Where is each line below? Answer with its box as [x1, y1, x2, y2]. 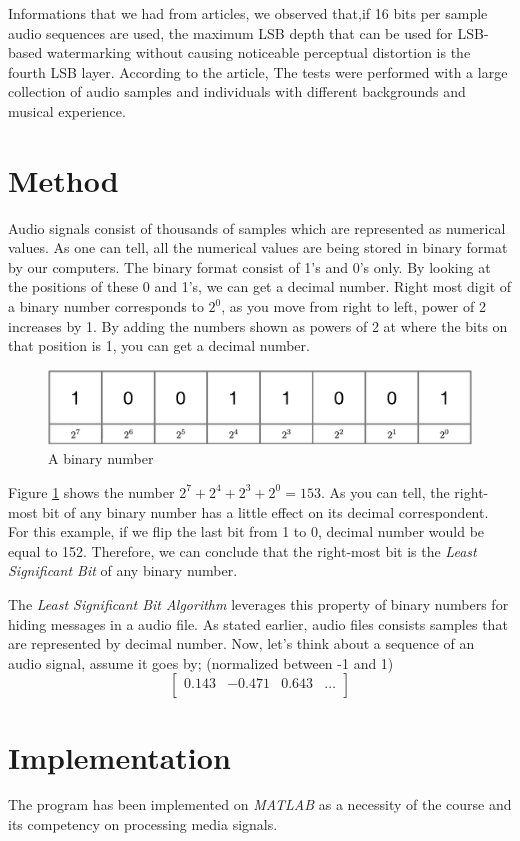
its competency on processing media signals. [8, 814, 278, 835]
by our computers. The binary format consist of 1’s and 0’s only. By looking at [8, 256, 491, 277]
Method [8, 159, 119, 200]
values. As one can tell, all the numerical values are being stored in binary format [8, 237, 508, 258]
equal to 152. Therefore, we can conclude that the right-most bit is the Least [8, 540, 477, 561]
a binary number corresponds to [8, 296, 204, 317]
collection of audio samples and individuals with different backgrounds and [8, 81, 466, 102]
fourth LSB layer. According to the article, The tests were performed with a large [8, 61, 508, 82]
